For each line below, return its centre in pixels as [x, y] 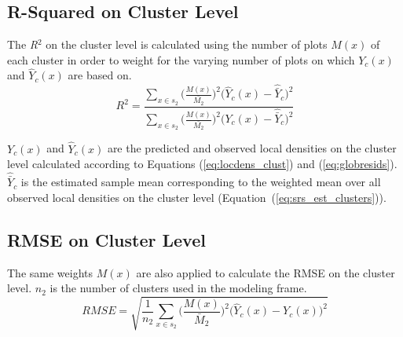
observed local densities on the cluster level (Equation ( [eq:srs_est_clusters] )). [197, 197]
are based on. [100, 75]
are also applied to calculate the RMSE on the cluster [266, 272]
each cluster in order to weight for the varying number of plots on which [181, 59]
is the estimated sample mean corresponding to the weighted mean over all [201, 182]
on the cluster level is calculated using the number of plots [187, 44]
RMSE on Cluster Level [106, 239]
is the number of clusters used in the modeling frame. [178, 288]
